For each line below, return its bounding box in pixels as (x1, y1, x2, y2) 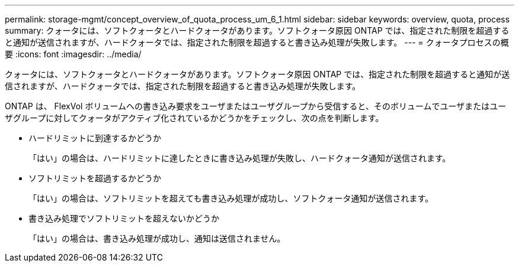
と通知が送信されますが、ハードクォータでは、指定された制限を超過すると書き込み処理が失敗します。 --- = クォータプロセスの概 (5, 37, 509, 47)
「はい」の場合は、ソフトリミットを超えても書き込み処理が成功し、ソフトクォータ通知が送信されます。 (28, 193, 434, 203)
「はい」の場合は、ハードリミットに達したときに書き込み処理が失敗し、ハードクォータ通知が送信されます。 (28, 153, 451, 163)
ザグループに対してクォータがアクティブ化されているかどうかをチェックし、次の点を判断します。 (5, 113, 384, 123)
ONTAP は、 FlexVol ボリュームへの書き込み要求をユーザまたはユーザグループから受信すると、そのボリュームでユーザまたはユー (5, 101, 507, 111)
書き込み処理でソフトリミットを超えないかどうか (28, 213, 219, 223)
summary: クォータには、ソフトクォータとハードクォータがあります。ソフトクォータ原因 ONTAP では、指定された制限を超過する (5, 25, 510, 35)
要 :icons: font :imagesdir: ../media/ (5, 49, 142, 59)
